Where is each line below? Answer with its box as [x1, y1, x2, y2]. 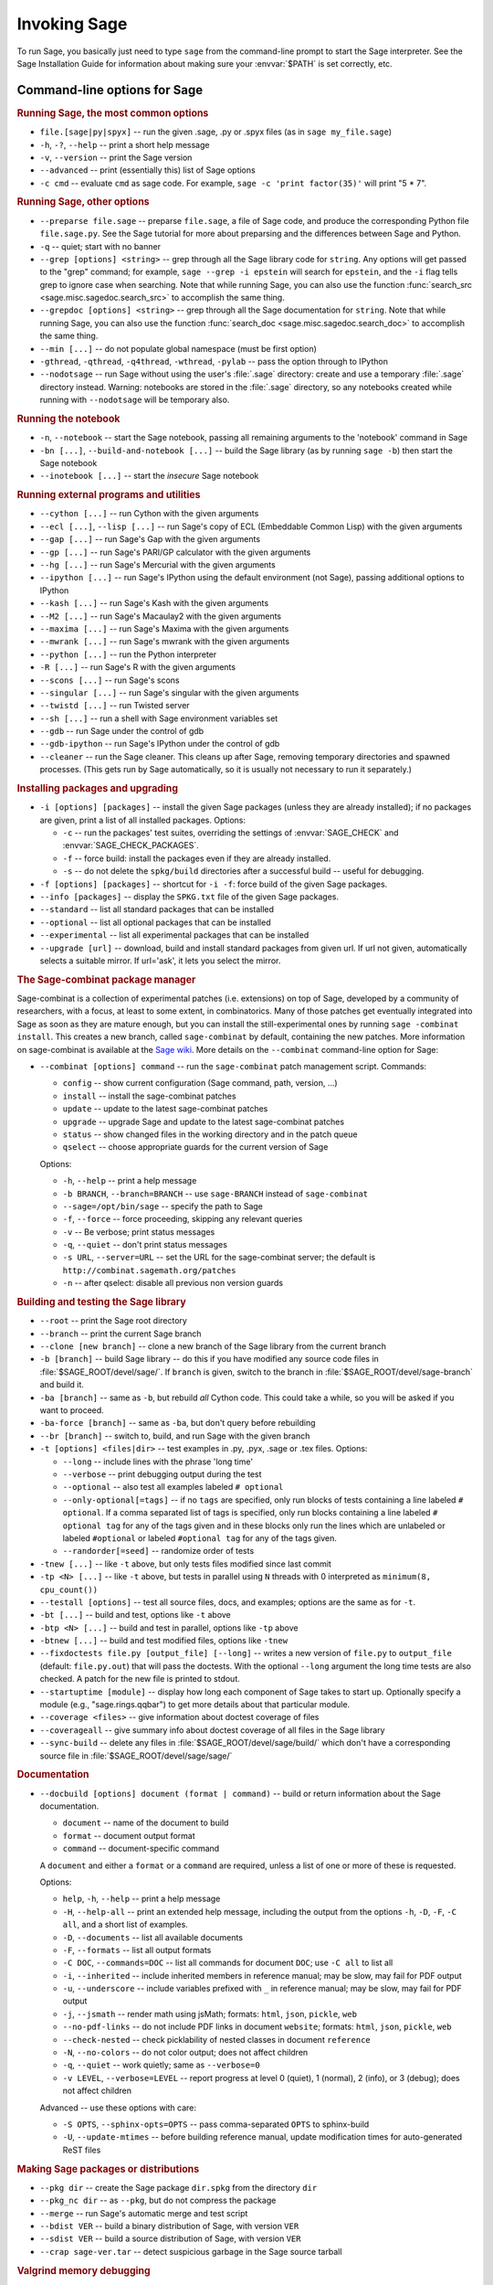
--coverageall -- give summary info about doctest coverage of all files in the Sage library [39, 1724, 385, 1736]
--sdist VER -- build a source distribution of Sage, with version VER [39, 2233, 301, 2244]
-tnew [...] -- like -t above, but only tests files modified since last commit [39, 1558, 332, 1569]
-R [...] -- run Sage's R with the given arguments [39, 662, 236, 673]
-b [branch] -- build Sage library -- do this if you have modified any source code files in [39, 1354, 379, 1365]
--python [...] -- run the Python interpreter [39, 649, 217, 660]
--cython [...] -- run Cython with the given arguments [39, 508, 259, 519]
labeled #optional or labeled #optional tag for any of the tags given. [62, 1532, 338, 1544]
